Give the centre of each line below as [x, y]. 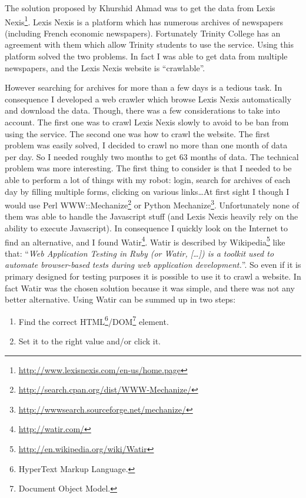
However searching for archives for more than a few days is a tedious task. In [144, 87]
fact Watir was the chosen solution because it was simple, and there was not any [150, 288]
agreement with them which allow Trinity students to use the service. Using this [149, 44]
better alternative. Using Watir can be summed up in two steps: [120, 299]
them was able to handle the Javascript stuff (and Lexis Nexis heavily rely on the [152, 216]
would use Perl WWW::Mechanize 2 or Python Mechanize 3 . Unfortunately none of [152, 204]
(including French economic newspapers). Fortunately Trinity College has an [143, 33]
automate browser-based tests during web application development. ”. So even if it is [153, 265]
